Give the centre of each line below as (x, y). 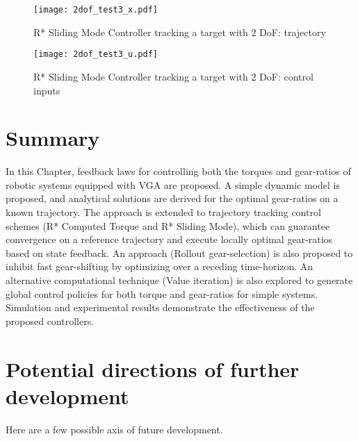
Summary (53, 138)
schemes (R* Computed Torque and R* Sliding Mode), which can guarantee (168, 225)
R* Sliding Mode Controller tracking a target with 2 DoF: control (173, 76)
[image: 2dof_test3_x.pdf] (96, 10)
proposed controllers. (50, 321)
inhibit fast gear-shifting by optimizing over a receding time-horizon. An (160, 266)
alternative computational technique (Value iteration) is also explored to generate (179, 280)
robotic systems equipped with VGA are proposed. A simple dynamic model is (173, 184)
